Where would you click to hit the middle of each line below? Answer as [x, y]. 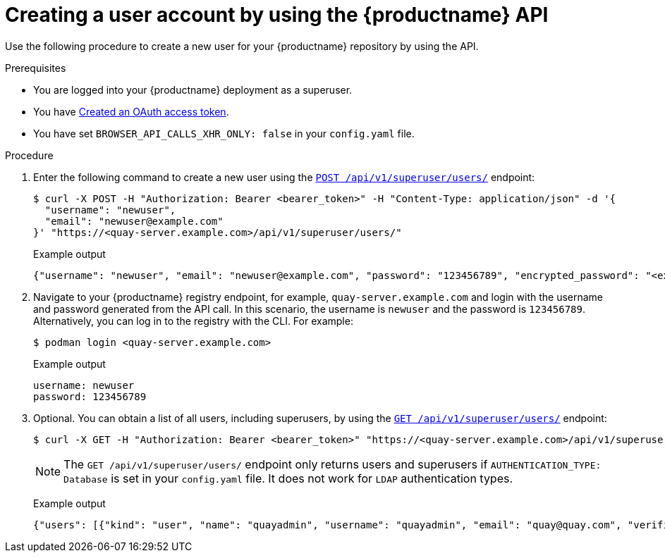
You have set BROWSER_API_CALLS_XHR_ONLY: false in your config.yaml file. [224, 133]
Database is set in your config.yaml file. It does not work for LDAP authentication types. [288, 478]
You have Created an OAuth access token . [131, 111]
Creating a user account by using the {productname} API [277, 15]
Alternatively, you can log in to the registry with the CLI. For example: [193, 321]
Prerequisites [36, 68]
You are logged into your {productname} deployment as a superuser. [193, 89]
